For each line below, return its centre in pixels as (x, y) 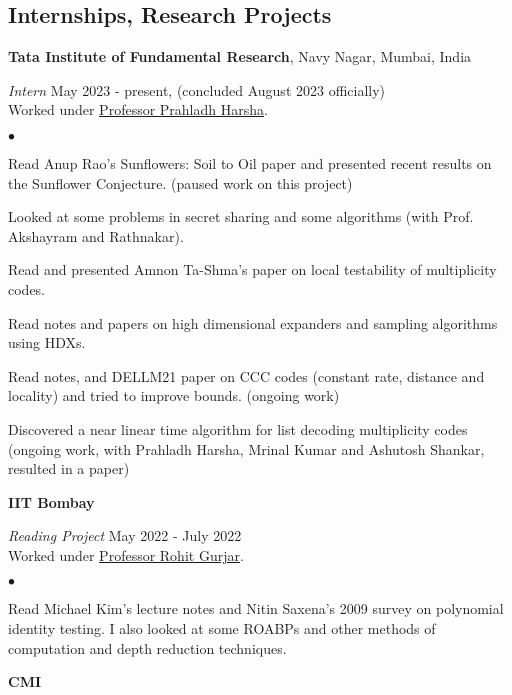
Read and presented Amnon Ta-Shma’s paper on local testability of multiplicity (252, 269)
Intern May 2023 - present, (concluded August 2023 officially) (197, 89)
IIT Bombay (51, 501)
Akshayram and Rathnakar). (96, 235)
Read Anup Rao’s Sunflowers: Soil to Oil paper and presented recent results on (250, 162)
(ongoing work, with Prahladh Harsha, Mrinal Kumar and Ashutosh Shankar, (246, 448)
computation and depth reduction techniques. (147, 647)
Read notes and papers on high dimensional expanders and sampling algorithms (253, 322)
